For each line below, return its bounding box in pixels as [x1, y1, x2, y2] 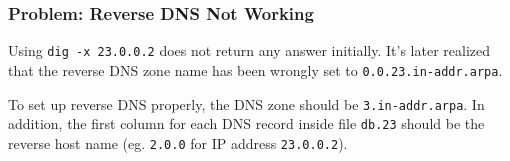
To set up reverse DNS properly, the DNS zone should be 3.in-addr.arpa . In [8, 93, 485, 114]
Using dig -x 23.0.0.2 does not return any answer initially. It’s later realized [8, 40, 491, 61]
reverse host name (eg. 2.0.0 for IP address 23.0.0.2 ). [8, 132, 348, 153]
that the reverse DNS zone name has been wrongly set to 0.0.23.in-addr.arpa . [8, 59, 503, 80]
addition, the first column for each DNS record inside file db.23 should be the [8, 113, 485, 134]
